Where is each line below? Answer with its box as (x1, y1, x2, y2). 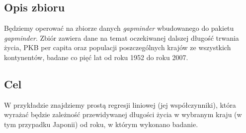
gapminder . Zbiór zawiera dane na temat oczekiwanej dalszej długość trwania (4, 32, 239, 43)
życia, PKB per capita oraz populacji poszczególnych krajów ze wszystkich (4, 42, 231, 53)
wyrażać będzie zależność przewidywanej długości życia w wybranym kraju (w (4, 109, 242, 120)
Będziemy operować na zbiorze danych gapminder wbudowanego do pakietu (4, 23, 234, 33)
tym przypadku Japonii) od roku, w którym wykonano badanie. (4, 119, 198, 129)
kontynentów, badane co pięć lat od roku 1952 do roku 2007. (4, 52, 188, 62)
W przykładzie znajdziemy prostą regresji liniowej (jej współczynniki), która (4, 99, 236, 110)
